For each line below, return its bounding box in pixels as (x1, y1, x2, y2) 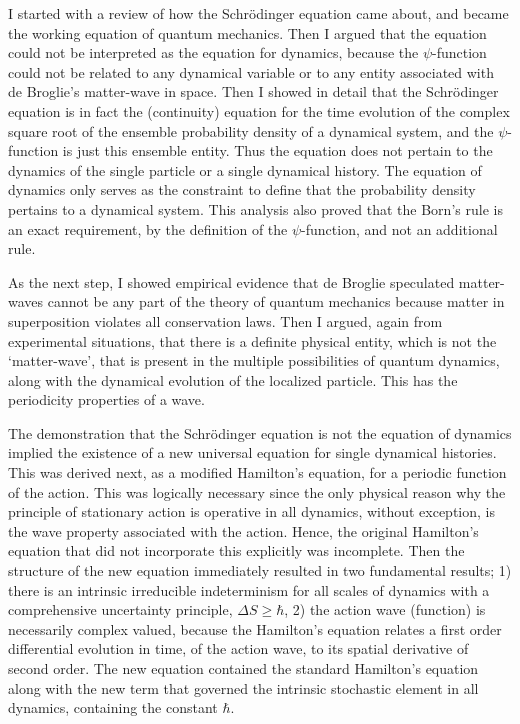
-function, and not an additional (301, 218, 498, 239)
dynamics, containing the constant (8, 697, 218, 718)
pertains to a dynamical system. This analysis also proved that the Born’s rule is (8, 198, 503, 219)
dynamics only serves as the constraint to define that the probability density (8, 179, 476, 200)
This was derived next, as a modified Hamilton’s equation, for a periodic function (8, 462, 507, 483)
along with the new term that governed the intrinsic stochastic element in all (8, 677, 479, 698)
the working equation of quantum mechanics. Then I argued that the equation (8, 22, 487, 43)
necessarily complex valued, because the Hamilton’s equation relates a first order (8, 618, 502, 639)
